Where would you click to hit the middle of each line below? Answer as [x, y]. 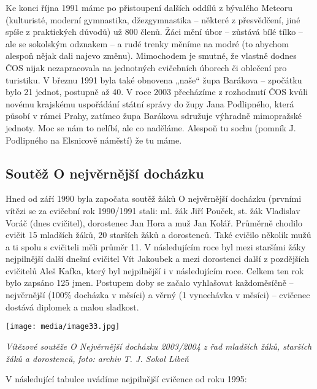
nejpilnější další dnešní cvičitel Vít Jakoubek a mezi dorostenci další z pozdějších [157, 259]
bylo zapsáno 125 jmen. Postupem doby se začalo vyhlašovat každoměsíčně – [150, 283]
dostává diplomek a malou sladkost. [72, 306]
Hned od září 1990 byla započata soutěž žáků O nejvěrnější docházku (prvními [154, 198]
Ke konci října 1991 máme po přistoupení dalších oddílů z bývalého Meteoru [149, 7]
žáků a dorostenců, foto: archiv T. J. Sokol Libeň [97, 358]
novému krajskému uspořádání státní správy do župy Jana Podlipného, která [150, 103]
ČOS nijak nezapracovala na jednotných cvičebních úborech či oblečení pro [146, 67]
